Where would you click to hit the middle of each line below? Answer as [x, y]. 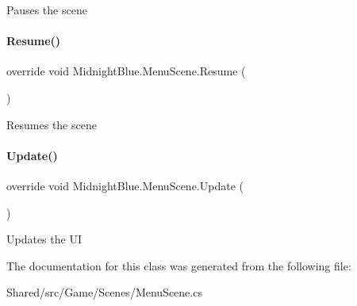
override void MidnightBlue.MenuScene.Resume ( [126, 71]
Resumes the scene [52, 124]
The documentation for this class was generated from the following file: [179, 265]
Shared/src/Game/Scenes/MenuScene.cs [104, 292]
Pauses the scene [47, 10]
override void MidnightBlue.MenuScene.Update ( [125, 185]
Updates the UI [44, 239]
